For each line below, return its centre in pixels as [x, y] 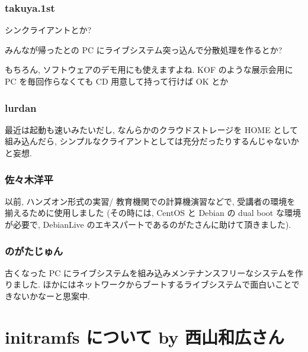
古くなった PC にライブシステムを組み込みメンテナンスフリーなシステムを [150, 272]
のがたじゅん [34, 251]
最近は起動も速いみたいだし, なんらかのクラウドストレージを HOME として [151, 129]
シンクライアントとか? [48, 30]
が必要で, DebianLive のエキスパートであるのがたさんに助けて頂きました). [148, 224]
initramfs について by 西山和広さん [145, 336]
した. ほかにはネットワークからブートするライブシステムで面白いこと [156, 284]
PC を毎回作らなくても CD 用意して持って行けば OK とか [117, 81]
